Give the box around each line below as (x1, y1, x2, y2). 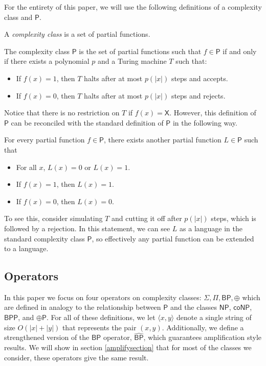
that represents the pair (62, 322, 137, 332)
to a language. (4, 243, 49, 254)
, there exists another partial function (104, 134, 221, 145)
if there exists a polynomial (4, 56, 90, 66)
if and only (223, 45, 257, 56)
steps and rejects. (171, 90, 226, 101)
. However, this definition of (169, 107, 256, 118)
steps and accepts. (171, 72, 228, 83)
